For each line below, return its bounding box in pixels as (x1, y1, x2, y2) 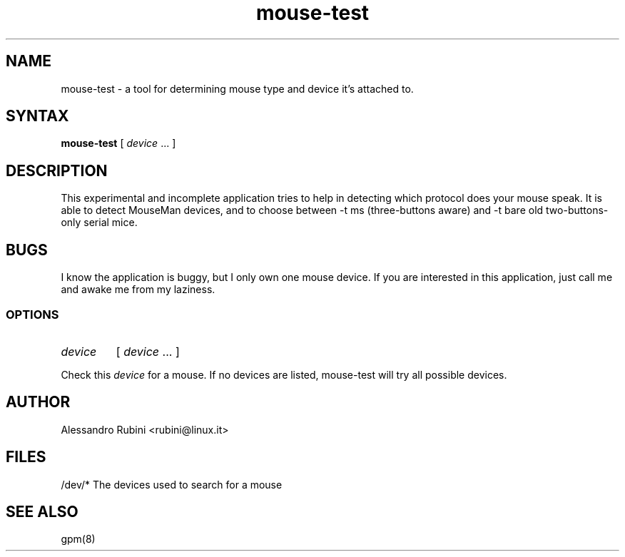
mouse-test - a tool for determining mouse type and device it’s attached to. (61, 82, 414, 95)
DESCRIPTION (6, 161, 108, 180)
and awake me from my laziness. (61, 283, 215, 296)
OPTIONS (6, 307, 59, 322)
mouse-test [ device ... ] (61, 137, 176, 150)
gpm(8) (61, 533, 96, 546)
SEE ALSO (6, 502, 78, 521)
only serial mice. (61, 216, 138, 229)
